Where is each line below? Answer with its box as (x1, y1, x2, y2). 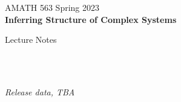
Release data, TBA (5, 85, 75, 98)
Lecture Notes (5, 33, 57, 46)
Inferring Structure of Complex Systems (5, 13, 177, 25)
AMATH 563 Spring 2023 (5, 1, 100, 13)
